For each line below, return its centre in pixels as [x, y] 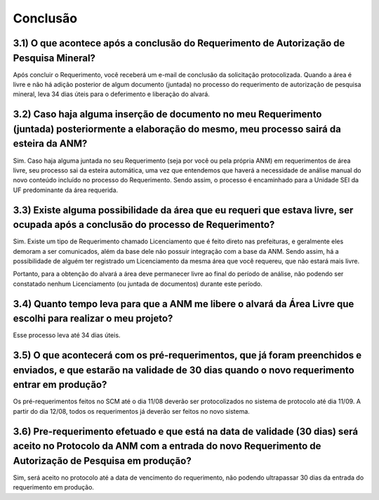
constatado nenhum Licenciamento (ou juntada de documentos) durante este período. [138, 283]
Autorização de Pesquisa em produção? [102, 460]
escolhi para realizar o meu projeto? [93, 319]
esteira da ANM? [50, 144]
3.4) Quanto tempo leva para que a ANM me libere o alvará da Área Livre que [184, 304]
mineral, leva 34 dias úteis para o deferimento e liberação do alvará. [111, 94]
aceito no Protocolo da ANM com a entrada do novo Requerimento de [167, 446]
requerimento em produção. [54, 487]
